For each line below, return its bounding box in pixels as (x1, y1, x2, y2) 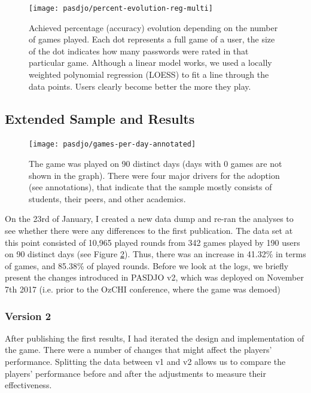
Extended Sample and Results (5, 109, 195, 127)
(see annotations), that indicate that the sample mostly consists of (29, 181, 272, 193)
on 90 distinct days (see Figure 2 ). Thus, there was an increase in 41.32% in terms (5, 248, 306, 260)
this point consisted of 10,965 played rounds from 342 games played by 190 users (5, 236, 300, 248)
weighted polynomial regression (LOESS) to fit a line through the (29, 68, 269, 81)
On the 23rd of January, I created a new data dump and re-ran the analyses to (5, 212, 294, 225)
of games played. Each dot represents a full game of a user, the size (29, 33, 275, 45)
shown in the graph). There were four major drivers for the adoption (29, 169, 280, 181)
